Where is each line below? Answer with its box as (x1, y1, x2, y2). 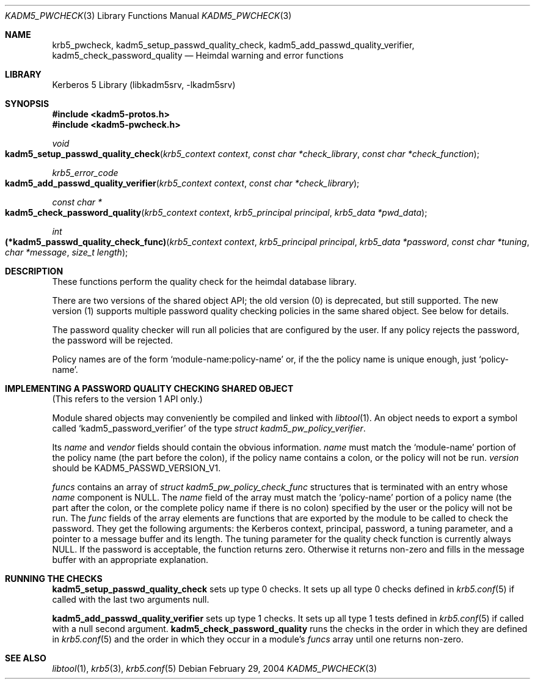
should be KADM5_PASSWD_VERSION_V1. (52, 463, 221, 473)
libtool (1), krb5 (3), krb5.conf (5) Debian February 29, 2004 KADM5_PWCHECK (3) (52, 663, 377, 674)
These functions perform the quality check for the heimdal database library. (52, 276, 357, 287)
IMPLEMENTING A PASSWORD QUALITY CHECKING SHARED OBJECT (5, 383, 294, 394)
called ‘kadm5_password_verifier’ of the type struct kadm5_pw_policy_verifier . (52, 423, 366, 433)
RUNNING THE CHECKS (5, 573, 103, 584)
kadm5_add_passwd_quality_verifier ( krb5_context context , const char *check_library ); (5, 178, 360, 188)
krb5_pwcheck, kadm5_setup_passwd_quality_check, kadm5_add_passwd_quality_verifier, (52, 40, 415, 50)
